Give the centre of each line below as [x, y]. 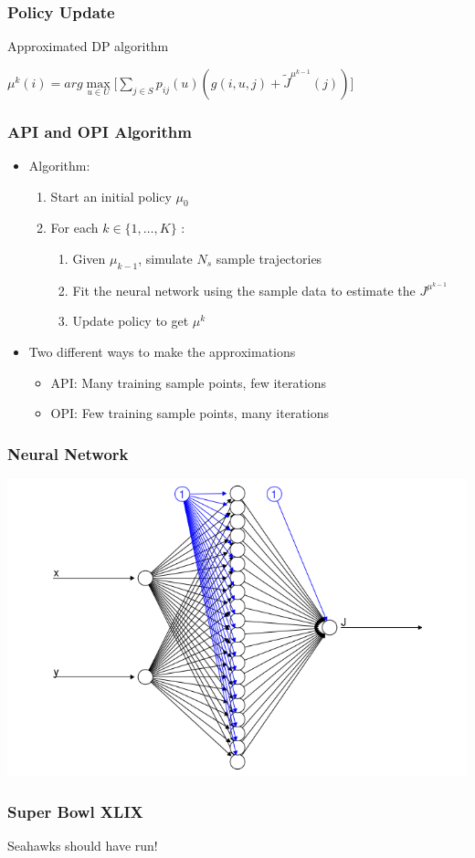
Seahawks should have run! [83, 846]
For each [74, 228]
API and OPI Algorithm [100, 131]
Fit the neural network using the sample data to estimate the [244, 290]
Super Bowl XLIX [75, 811]
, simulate [165, 259]
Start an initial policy [111, 196]
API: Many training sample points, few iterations [189, 382]
